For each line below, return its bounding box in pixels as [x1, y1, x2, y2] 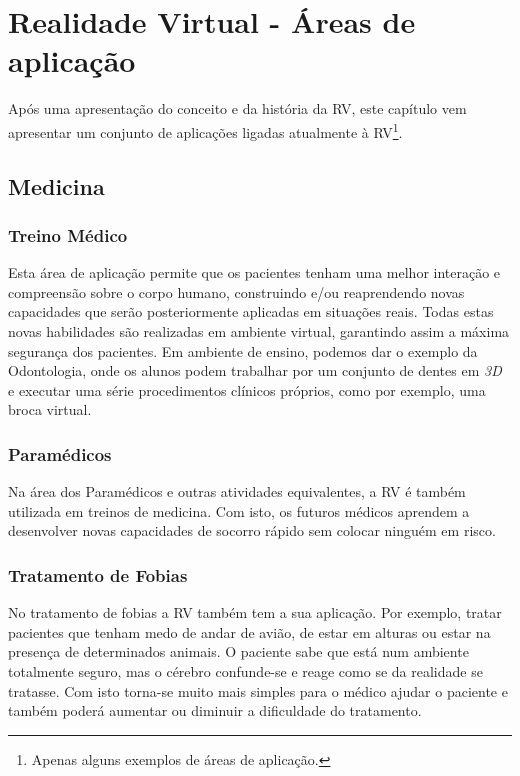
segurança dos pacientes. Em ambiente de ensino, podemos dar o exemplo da [8, 340, 478, 361]
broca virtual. [8, 399, 92, 420]
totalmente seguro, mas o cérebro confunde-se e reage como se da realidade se [8, 660, 483, 681]
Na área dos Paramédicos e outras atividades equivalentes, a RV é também [8, 481, 466, 502]
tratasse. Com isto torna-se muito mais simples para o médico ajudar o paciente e [8, 680, 508, 701]
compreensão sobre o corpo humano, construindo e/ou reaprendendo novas [8, 281, 465, 302]
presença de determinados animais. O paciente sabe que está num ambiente [8, 641, 469, 662]
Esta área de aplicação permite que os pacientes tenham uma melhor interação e [8, 262, 501, 283]
